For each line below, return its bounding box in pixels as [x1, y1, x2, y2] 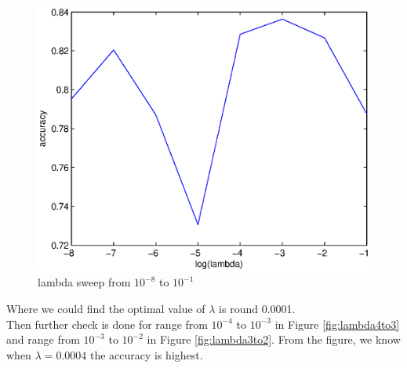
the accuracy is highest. [89, 346, 203, 363]
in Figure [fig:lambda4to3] [274, 315, 400, 332]
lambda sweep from [38, 274, 131, 290]
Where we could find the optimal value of [6, 300, 205, 316]
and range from [6, 331, 80, 348]
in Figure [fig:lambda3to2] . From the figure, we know [147, 331, 401, 348]
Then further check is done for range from [6, 315, 208, 332]
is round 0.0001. [219, 300, 296, 316]
